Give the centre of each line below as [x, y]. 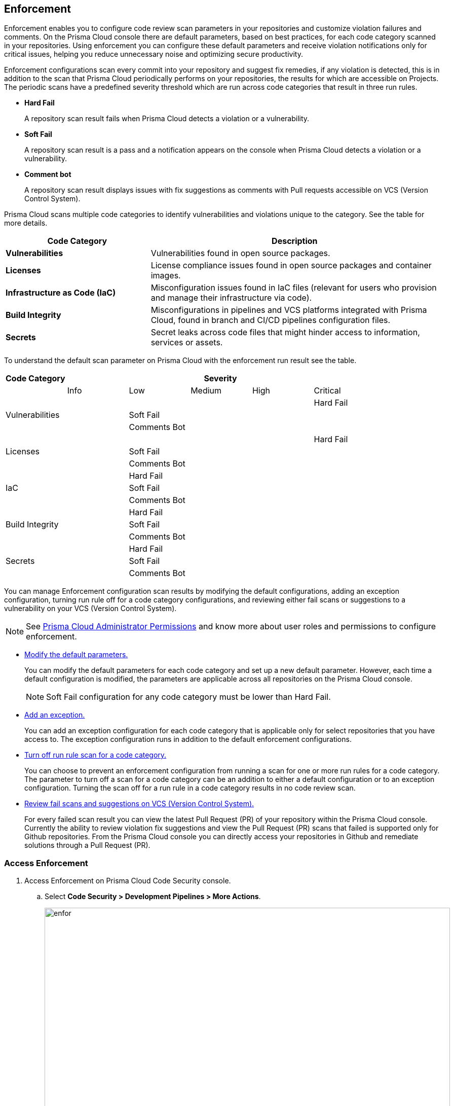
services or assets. [187, 343]
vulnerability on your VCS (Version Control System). [90, 609]
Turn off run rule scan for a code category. [96, 755]
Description [295, 241]
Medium [206, 391]
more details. [26, 223]
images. [166, 276]
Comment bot [48, 174]
